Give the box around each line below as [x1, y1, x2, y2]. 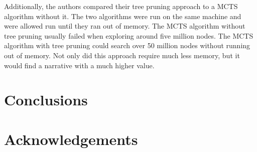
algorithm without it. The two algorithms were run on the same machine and [4, 11, 241, 21]
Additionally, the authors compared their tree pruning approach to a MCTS [4, 1, 238, 11]
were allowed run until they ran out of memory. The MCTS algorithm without [4, 21, 245, 31]
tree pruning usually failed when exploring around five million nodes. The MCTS [4, 30, 253, 41]
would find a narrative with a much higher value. [4, 60, 155, 70]
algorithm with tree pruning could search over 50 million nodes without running [4, 40, 250, 51]
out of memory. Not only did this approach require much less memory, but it [4, 50, 240, 60]
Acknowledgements [4, 128, 138, 149]
